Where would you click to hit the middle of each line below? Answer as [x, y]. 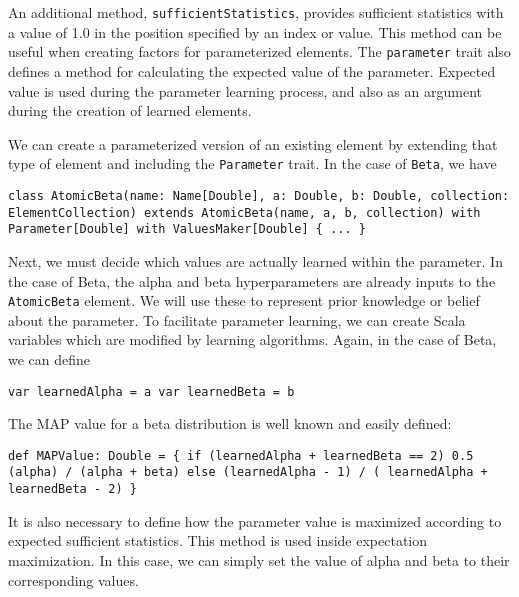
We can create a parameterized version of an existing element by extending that [253, 143]
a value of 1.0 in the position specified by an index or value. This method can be [255, 31]
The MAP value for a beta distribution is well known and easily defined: [230, 423]
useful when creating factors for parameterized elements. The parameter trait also [259, 51]
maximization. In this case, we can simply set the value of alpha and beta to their [259, 559]
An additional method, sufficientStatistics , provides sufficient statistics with [256, 12]
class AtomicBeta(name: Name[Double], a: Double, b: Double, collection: [259, 195]
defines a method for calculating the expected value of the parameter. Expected [252, 70]
